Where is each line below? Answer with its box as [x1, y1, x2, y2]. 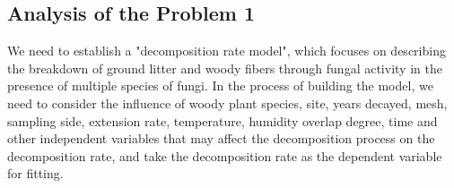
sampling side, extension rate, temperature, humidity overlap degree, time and [7, 111, 438, 130]
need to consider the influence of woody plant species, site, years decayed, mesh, [7, 93, 448, 112]
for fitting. [7, 164, 64, 183]
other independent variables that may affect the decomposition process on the [7, 129, 435, 148]
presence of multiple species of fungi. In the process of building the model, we [7, 76, 433, 95]
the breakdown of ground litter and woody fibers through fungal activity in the [7, 58, 442, 77]
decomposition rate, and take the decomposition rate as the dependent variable [7, 146, 442, 165]
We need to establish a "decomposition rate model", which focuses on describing [7, 41, 446, 60]
